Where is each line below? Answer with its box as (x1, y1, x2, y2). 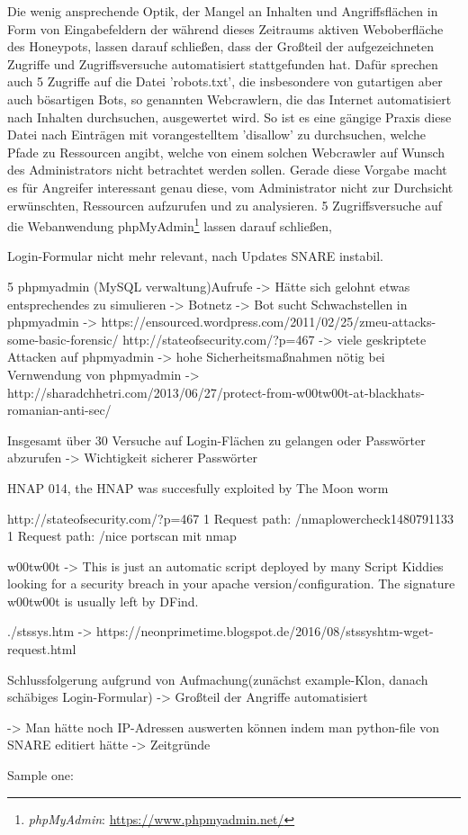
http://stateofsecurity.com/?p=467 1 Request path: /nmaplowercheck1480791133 (7, 508, 454, 527)
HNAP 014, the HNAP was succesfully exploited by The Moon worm (7, 478, 389, 497)
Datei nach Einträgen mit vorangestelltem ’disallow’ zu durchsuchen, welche (7, 125, 427, 144)
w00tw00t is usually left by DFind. (7, 591, 199, 610)
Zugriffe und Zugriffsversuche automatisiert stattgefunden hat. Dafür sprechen (7, 54, 438, 73)
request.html (7, 640, 76, 659)
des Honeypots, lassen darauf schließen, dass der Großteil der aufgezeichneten (7, 37, 435, 56)
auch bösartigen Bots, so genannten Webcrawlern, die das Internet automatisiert (7, 89, 452, 108)
